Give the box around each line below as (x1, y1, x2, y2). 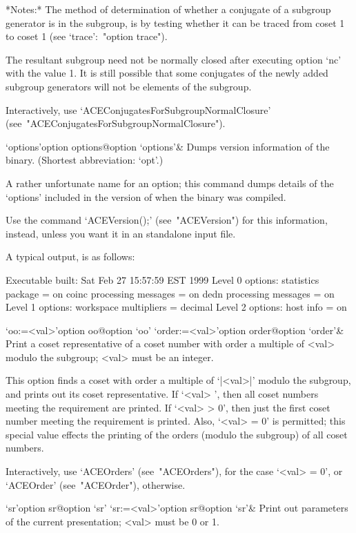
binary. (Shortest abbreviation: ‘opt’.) (6, 153, 164, 167)
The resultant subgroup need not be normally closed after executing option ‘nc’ (6, 52, 342, 66)
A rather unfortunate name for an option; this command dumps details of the (6, 175, 334, 190)
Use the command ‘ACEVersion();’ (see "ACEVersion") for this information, (6, 213, 328, 227)
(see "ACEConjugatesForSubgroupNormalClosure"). (6, 116, 226, 130)
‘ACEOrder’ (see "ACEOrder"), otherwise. (6, 477, 186, 492)
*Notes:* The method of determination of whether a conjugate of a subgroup (6, 2, 331, 16)
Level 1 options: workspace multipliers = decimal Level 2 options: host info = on (6, 300, 347, 314)
